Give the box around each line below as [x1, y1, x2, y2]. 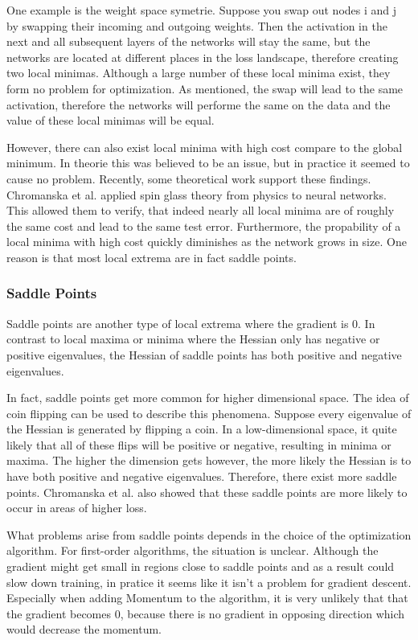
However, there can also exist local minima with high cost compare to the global [6, 138, 403, 155]
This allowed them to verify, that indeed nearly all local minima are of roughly [6, 202, 395, 219]
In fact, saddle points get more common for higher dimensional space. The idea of [6, 389, 409, 406]
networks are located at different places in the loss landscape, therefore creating [6, 48, 399, 65]
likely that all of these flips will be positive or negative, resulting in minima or [6, 436, 391, 453]
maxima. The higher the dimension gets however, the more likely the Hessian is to [6, 452, 412, 469]
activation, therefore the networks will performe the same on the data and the [6, 96, 391, 113]
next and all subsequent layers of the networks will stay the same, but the [6, 33, 371, 50]
